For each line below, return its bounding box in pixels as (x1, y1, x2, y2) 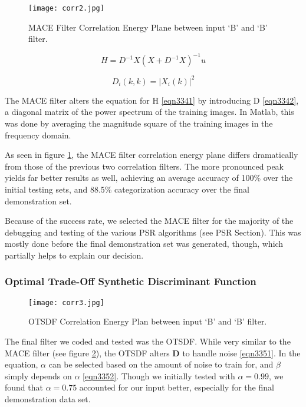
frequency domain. (5, 128, 71, 141)
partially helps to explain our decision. (5, 249, 144, 261)
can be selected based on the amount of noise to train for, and (48, 358, 274, 370)
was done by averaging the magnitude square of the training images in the (5, 117, 273, 130)
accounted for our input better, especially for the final (79, 381, 274, 393)
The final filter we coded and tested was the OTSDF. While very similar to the (5, 335, 291, 348)
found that (5, 381, 43, 393)
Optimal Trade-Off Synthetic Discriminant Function (5, 274, 256, 289)
